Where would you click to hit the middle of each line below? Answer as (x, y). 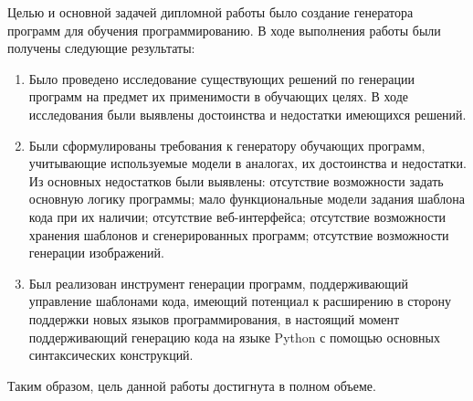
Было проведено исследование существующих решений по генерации (221, 78)
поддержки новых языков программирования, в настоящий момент (214, 318)
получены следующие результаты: (101, 48)
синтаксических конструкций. (111, 355)
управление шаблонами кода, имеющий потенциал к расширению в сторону (240, 301)
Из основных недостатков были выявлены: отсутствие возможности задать (236, 180)
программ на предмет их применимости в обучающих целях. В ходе (218, 96)
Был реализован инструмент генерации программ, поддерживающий (218, 283)
